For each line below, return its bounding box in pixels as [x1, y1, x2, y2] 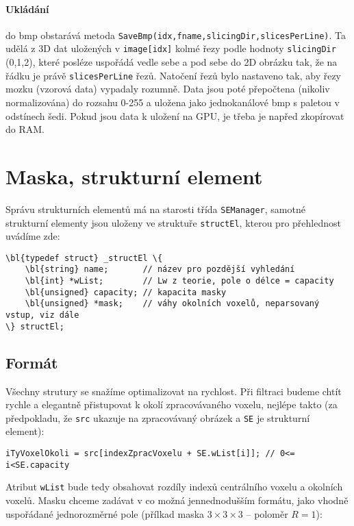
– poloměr [246, 506, 288, 521]
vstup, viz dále [5, 310, 79, 321]
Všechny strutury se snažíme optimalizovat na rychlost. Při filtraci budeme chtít [5, 384, 342, 398]
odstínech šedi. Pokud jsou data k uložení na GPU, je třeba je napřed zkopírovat [5, 108, 344, 123]
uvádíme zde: [5, 229, 60, 243]
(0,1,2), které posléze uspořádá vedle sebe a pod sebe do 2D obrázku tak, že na [5, 55, 338, 69]
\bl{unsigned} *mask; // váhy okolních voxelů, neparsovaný [25, 299, 320, 309]
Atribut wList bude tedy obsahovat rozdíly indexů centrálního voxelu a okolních [5, 479, 343, 494]
